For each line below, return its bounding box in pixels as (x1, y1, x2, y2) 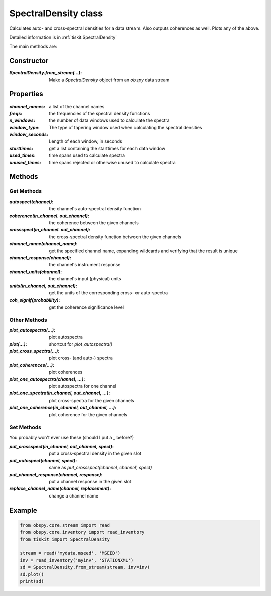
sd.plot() (20, 571, 44, 577)
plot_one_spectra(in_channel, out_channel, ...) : (9, 390, 110, 396)
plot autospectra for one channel (49, 383, 116, 389)
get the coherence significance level (49, 304, 124, 310)
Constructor (9, 57, 49, 65)
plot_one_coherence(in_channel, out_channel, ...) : (9, 405, 117, 411)
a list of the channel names (49, 103, 105, 109)
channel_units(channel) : (9, 269, 62, 275)
